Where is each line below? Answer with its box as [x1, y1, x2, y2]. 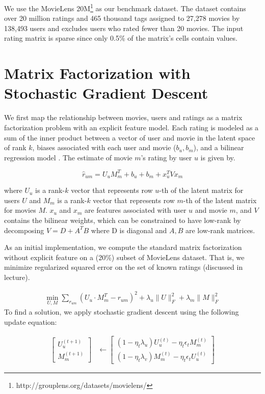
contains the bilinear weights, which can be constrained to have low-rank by [4, 215, 241, 226]
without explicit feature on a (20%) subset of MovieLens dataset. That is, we [4, 251, 245, 262]
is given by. [200, 152, 235, 162]
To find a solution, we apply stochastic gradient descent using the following [4, 306, 239, 317]
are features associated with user [84, 205, 187, 215]
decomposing [4, 224, 44, 235]
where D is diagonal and [91, 224, 167, 235]
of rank [4, 142, 26, 153]
